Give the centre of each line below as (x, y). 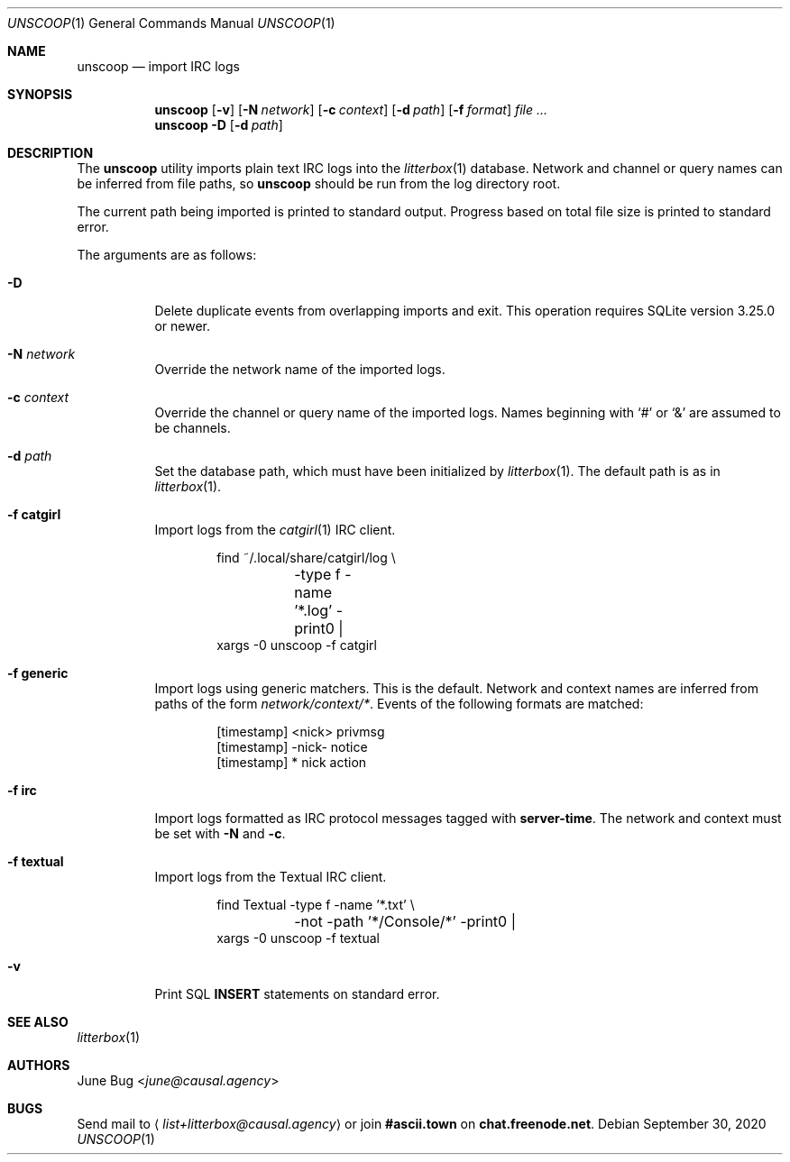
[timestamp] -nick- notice (292, 747)
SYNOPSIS (40, 94)
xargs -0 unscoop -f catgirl (297, 645)
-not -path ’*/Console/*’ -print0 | (405, 921)
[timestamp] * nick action (292, 762)
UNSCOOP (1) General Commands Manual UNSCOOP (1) (171, 23)
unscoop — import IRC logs (158, 66)
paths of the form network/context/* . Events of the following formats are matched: (399, 704)
